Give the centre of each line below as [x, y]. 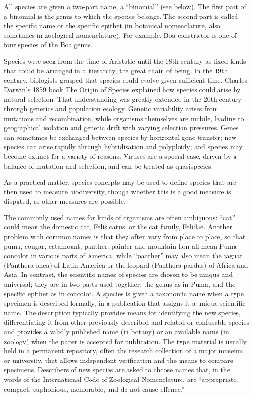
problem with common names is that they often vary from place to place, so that [125, 236]
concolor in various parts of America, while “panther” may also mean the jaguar [123, 255]
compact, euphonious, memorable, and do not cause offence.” [94, 388]
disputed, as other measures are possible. [65, 201]
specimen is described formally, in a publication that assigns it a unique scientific [125, 303]
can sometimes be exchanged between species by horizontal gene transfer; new [120, 137]
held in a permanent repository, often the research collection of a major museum [124, 351]
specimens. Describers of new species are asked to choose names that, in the [117, 370]
